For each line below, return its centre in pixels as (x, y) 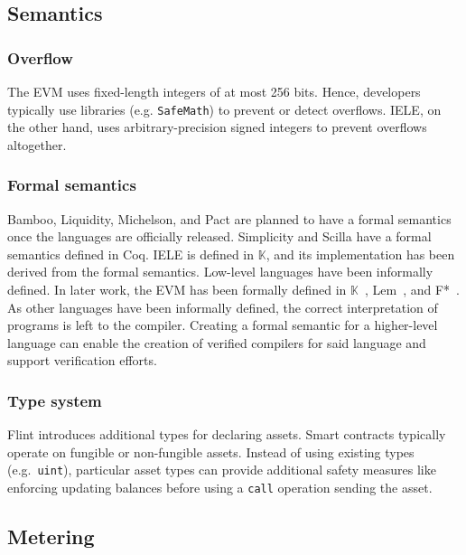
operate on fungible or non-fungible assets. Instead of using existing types (211, 452)
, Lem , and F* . (412, 290)
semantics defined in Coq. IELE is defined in (131, 254)
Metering (51, 536)
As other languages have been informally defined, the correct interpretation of (223, 307)
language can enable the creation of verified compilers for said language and (217, 342)
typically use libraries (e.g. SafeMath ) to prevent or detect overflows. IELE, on (224, 109)
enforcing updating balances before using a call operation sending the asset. (220, 488)
